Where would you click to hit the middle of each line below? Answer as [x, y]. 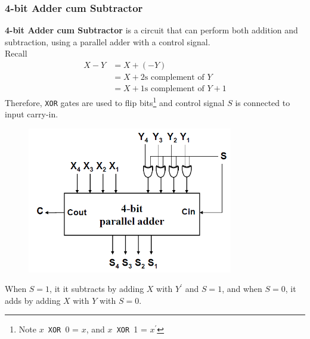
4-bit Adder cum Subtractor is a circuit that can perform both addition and [151, 30]
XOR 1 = [132, 329]
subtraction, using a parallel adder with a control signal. [108, 41]
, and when [242, 289]
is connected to [263, 102]
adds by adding [33, 300]
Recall [16, 53]
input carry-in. [32, 114]
